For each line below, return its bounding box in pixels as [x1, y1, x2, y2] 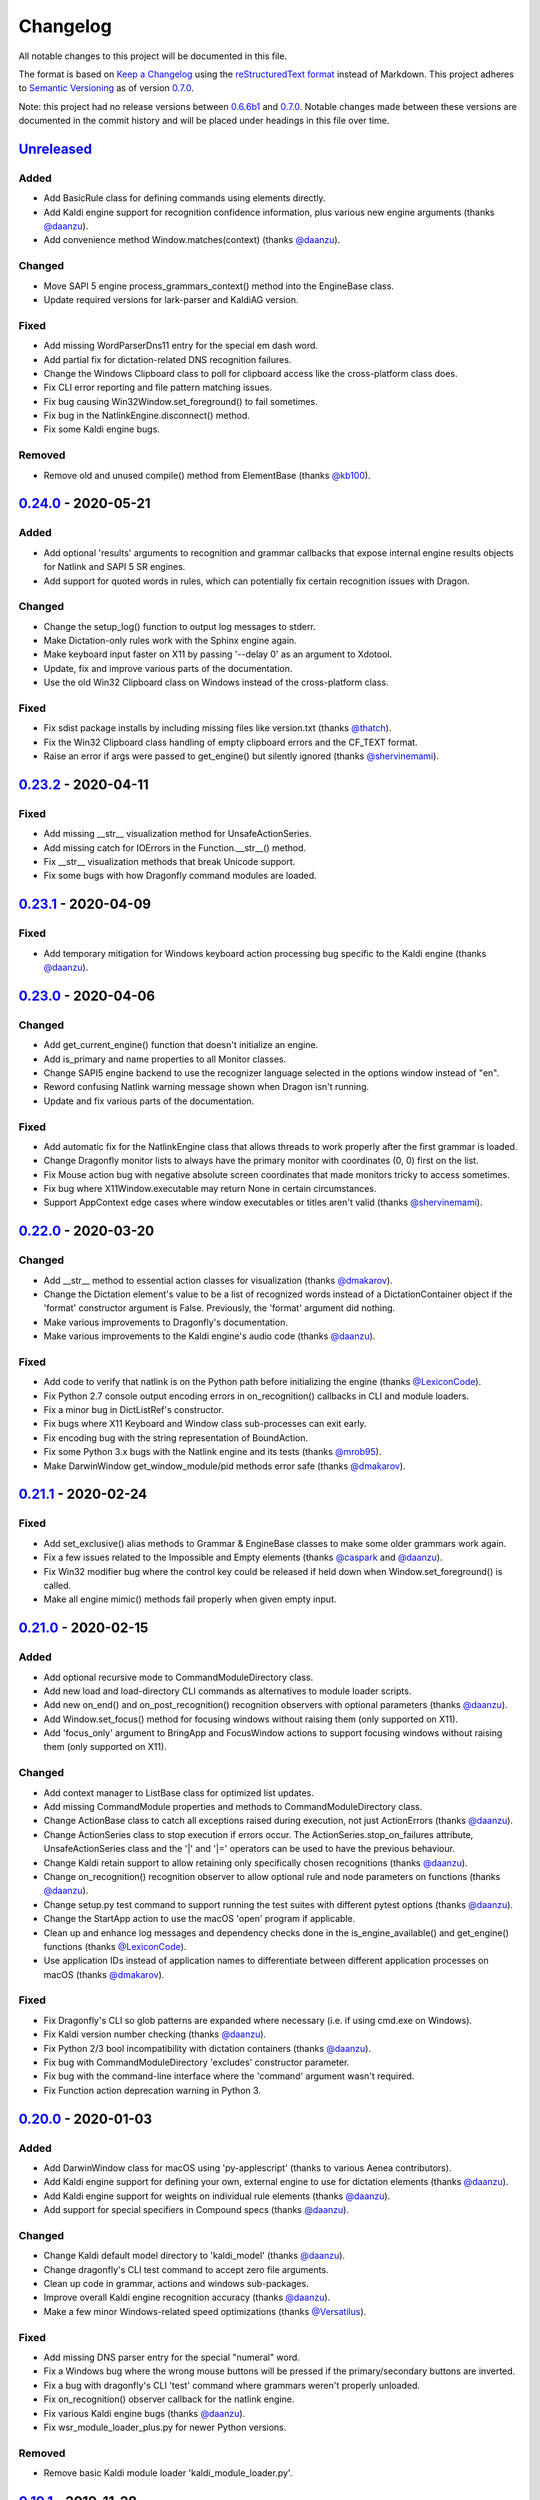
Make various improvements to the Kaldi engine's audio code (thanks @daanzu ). [43, 1330, 376, 1342]
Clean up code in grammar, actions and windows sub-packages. [43, 2278, 309, 2290]
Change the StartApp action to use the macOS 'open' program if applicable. [43, 1913, 356, 1925]
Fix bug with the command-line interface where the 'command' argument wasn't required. [43, 2070, 415, 2082]
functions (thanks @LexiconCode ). [43, 1940, 187, 1952]
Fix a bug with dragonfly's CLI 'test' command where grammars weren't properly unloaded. [43, 2379, 420, 2391]
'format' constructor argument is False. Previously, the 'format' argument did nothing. [43, 1302, 396, 1314]
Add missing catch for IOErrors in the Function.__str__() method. [43, 841, 307, 854]
